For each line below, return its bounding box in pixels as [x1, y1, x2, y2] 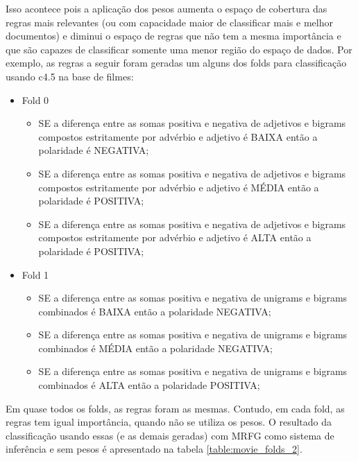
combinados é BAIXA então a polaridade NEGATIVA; [38, 304, 271, 318]
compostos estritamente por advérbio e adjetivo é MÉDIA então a [38, 180, 319, 194]
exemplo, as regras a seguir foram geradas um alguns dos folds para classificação [6, 55, 347, 70]
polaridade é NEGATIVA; [38, 143, 149, 157]
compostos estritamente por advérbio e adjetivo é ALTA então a [38, 230, 312, 245]
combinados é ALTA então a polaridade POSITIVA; [38, 378, 260, 392]
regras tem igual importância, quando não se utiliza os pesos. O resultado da [6, 415, 332, 429]
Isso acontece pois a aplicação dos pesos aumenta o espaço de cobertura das [6, 1, 327, 15]
